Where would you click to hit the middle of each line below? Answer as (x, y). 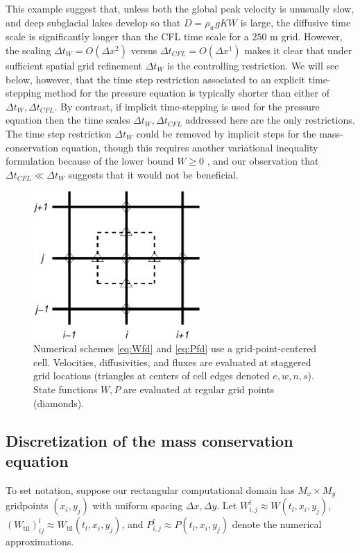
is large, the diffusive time (295, 22)
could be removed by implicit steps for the (226, 133)
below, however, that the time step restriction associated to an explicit (156, 79)
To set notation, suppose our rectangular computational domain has (150, 489)
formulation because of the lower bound (90, 161)
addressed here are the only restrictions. (270, 120)
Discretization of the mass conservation (149, 440)
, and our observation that (263, 161)
